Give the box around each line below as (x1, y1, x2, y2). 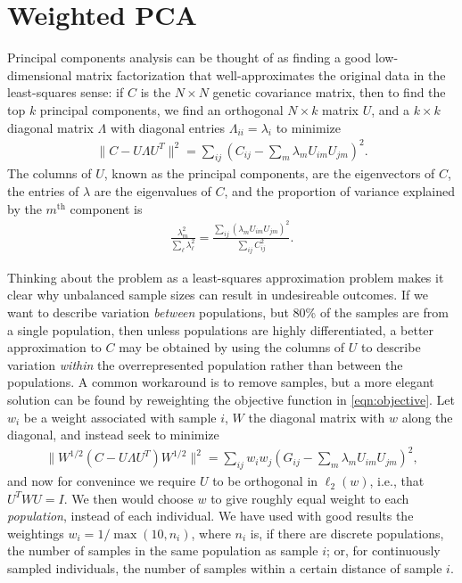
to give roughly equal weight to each (210, 489, 409, 507)
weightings (7, 523, 64, 542)
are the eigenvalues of (94, 182, 211, 201)
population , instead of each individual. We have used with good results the (7, 506, 414, 525)
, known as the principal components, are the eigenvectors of (103, 164, 435, 183)
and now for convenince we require (7, 472, 196, 490)
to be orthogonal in (212, 472, 318, 490)
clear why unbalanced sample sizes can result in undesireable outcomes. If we (7, 285, 428, 304)
